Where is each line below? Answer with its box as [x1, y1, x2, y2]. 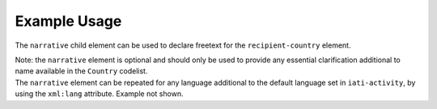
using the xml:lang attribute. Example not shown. [15, 89, 184, 99]
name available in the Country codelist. [15, 66, 148, 76]
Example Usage [15, 12, 122, 30]
